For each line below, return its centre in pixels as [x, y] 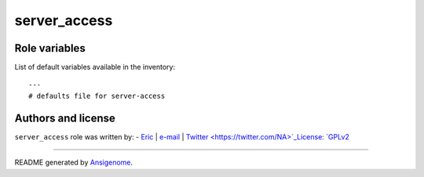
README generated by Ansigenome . [74, 163]
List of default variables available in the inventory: [95, 67]
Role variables [50, 48]
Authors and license [65, 118]
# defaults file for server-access [97, 96]
